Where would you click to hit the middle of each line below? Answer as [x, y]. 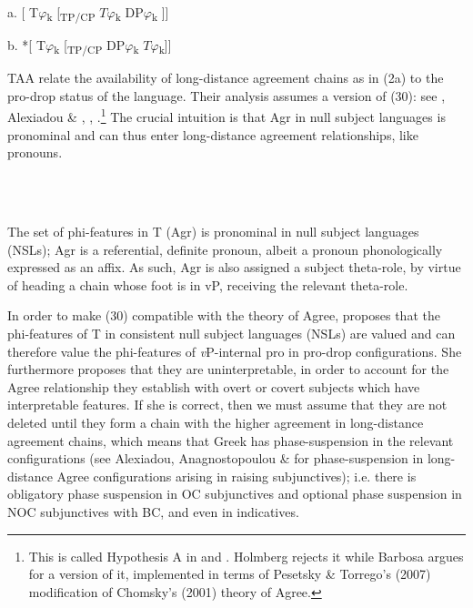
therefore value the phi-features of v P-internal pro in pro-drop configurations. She [235, 351]
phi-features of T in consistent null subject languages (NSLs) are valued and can [231, 334]
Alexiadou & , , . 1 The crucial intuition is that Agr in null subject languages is [226, 116]
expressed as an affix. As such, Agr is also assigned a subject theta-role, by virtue [234, 267]
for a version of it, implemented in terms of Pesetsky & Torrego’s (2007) [230, 574]
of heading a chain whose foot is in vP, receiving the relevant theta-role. [208, 284]
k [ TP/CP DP [90, 46]
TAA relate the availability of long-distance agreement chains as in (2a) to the [226, 78]
